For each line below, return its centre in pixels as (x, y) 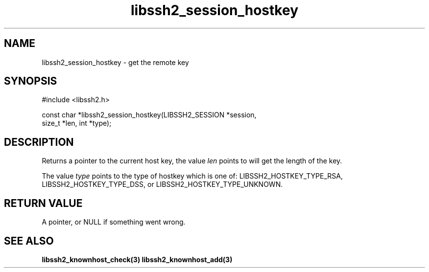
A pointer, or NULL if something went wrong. (114, 222)
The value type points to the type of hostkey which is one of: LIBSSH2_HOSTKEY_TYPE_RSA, (192, 176)
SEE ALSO (29, 241)
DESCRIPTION (39, 142)
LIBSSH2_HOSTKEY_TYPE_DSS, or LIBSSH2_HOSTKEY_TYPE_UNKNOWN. (162, 184)
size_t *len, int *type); (77, 123)
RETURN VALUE (43, 203)
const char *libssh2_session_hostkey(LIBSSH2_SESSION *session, (149, 115)
